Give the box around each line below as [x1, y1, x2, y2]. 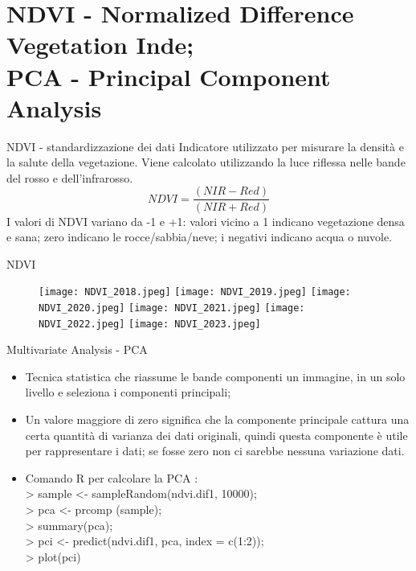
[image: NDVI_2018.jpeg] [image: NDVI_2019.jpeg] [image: [39, 286, 351, 298]
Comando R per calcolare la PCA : [25, 469, 198, 486]
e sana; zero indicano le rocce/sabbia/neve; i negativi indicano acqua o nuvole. [6, 228, 393, 245]
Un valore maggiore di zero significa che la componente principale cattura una [25, 411, 410, 428]
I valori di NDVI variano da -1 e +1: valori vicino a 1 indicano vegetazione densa [6, 212, 405, 229]
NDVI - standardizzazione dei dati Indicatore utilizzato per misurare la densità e [6, 138, 404, 154]
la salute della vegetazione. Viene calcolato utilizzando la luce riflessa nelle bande [6, 154, 406, 170]
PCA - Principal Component [6, 60, 331, 92]
